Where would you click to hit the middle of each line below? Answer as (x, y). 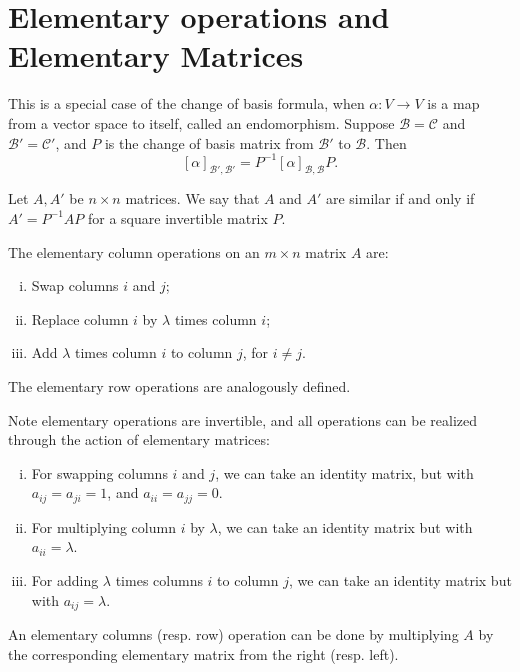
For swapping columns (99, 472)
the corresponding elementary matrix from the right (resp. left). (203, 653)
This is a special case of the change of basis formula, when (186, 103)
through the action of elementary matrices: (139, 439)
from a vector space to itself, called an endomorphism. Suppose (201, 122)
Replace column (80, 318)
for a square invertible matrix (177, 217)
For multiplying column (103, 526)
